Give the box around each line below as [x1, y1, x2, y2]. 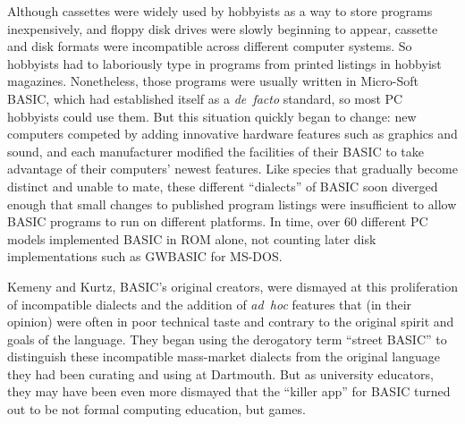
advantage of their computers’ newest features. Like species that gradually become [7, 159, 458, 178]
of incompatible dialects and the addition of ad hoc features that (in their [7, 294, 412, 313]
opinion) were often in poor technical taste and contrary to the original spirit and [7, 312, 454, 331]
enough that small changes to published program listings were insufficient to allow [7, 194, 457, 213]
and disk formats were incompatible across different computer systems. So [7, 37, 412, 55]
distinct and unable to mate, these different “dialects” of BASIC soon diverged [7, 176, 438, 195]
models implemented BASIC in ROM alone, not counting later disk [7, 229, 376, 248]
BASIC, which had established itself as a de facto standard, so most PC [7, 89, 403, 107]
